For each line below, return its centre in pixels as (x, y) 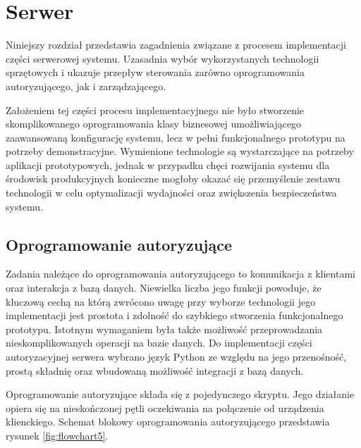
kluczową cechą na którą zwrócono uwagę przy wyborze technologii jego (161, 301)
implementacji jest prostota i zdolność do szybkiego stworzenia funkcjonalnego (175, 315)
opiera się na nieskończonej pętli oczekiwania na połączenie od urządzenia (165, 407)
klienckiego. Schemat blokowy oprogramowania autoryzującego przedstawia (168, 422)
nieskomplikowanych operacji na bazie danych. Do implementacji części (159, 343)
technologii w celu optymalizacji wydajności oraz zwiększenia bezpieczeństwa (171, 193)
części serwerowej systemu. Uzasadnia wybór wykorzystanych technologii (163, 58)
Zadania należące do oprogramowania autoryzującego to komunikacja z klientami (180, 274)
